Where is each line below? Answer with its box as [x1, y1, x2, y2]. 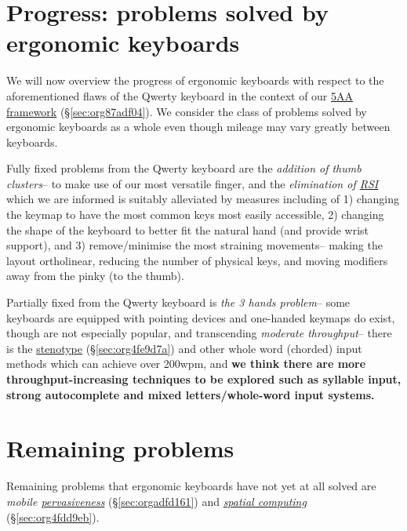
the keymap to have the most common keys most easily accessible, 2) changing [6, 206, 384, 223]
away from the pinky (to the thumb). [6, 267, 184, 284]
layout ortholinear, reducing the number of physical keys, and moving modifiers [6, 252, 388, 268]
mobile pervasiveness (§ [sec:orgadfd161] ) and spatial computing [6, 493, 307, 509]
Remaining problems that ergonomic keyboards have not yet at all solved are [6, 478, 376, 494]
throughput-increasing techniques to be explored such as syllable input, [6, 371, 402, 387]
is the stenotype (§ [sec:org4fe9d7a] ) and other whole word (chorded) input [6, 340, 362, 356]
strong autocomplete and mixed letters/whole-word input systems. [6, 386, 375, 402]
